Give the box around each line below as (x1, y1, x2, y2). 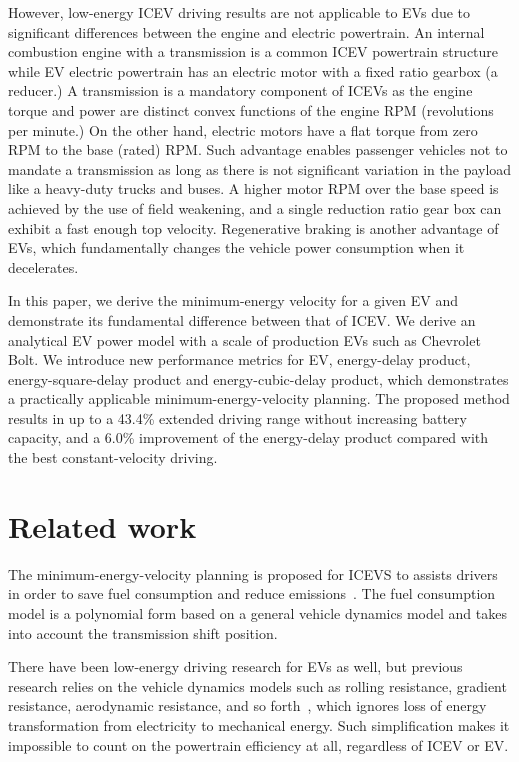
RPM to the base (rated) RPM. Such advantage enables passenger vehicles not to (8, 139, 508, 160)
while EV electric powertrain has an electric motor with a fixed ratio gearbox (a (8, 60, 498, 81)
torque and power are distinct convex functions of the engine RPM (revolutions (8, 99, 494, 120)
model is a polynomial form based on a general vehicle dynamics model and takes (8, 602, 507, 623)
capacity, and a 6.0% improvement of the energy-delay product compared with (8, 427, 489, 448)
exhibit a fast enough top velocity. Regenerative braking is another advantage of (8, 217, 499, 238)
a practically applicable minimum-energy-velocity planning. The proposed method (8, 388, 510, 409)
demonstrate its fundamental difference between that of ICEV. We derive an (8, 309, 476, 330)
